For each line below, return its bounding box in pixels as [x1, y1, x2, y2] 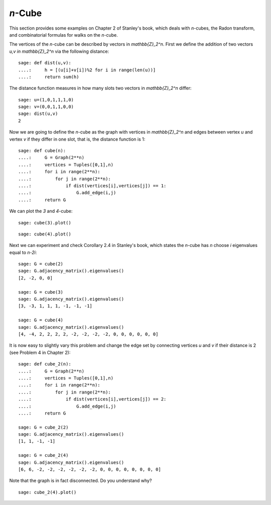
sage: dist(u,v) [18, 111, 58, 116]
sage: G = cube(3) [18, 289, 64, 295]
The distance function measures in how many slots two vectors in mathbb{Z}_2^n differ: [9, 85, 192, 91]
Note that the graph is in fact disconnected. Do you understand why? [9, 477, 152, 484]
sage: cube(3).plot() [18, 220, 71, 225]
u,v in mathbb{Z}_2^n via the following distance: [9, 48, 109, 54]
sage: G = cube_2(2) [18, 424, 69, 430]
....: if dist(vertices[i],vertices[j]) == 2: [18, 397, 167, 402]
